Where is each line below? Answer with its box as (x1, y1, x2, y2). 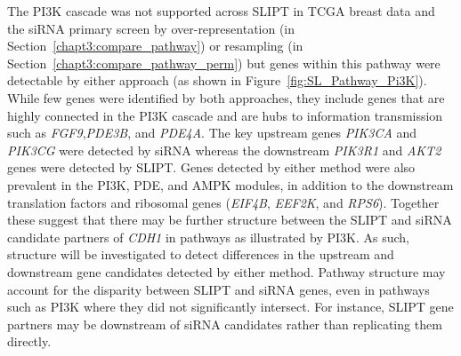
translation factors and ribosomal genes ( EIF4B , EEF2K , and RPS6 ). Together (7, 193, 440, 211)
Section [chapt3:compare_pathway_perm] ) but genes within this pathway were (7, 53, 441, 72)
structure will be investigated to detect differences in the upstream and (7, 245, 394, 264)
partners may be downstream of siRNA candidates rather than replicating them (7, 314, 442, 333)
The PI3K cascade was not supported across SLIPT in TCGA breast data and (7, 2, 435, 20)
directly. (7, 332, 52, 351)
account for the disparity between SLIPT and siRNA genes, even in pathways (7, 280, 430, 298)
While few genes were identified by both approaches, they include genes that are (7, 88, 445, 107)
